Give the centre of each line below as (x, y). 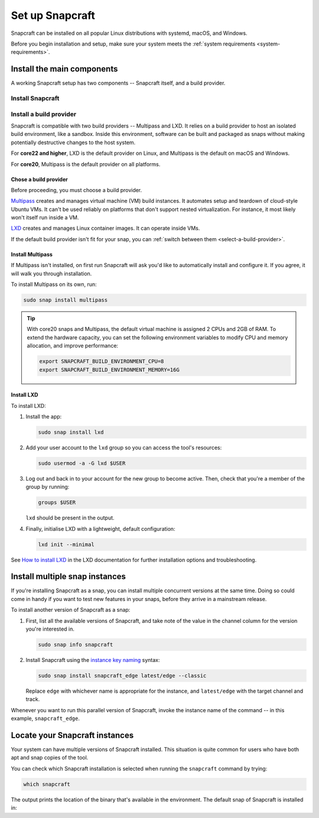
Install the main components (64, 69)
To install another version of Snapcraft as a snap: (71, 610)
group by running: (48, 487)
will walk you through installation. (51, 273)
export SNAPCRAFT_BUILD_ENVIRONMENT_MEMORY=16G (109, 370)
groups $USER (57, 503)
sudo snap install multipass (66, 300)
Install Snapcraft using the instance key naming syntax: (93, 660)
